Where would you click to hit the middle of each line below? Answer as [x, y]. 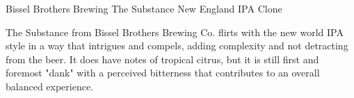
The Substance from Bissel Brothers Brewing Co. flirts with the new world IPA [175, 32]
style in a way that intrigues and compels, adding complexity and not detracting [177, 46]
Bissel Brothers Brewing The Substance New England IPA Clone [144, 8]
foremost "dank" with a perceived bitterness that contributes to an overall [163, 73]
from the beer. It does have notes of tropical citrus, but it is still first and [162, 59]
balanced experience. [50, 86]
